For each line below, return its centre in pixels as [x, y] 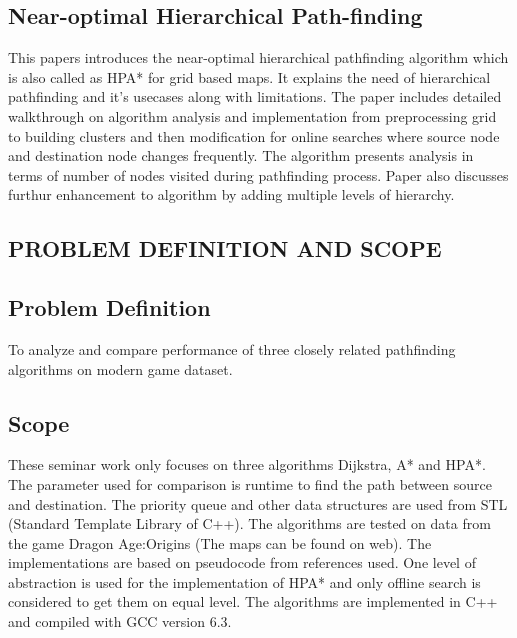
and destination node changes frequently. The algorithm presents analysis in [241, 155]
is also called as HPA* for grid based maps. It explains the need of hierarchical [249, 76]
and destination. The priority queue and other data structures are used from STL [258, 503]
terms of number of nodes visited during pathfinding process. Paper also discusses [258, 174]
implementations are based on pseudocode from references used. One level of [242, 562]
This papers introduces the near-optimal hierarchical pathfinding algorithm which [258, 57]
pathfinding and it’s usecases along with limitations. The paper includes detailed [255, 96]
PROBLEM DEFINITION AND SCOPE [225, 248]
